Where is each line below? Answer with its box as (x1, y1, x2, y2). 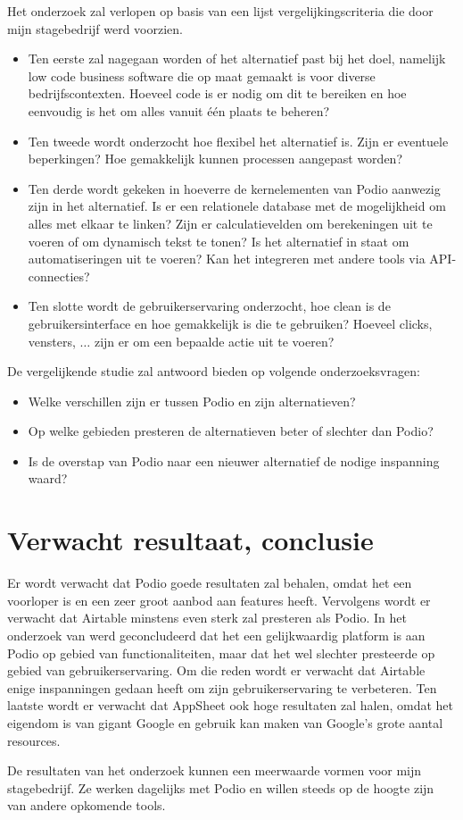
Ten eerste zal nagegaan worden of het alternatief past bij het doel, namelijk (28, 49, 446, 68)
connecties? (28, 266, 90, 285)
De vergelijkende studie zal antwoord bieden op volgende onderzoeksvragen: (7, 362, 420, 381)
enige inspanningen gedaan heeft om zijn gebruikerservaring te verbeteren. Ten (7, 678, 437, 697)
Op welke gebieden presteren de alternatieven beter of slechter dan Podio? (28, 422, 434, 440)
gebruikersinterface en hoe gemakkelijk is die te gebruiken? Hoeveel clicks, (28, 314, 433, 332)
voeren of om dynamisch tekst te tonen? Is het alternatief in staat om (28, 231, 409, 250)
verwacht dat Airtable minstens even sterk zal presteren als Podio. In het (7, 608, 407, 627)
